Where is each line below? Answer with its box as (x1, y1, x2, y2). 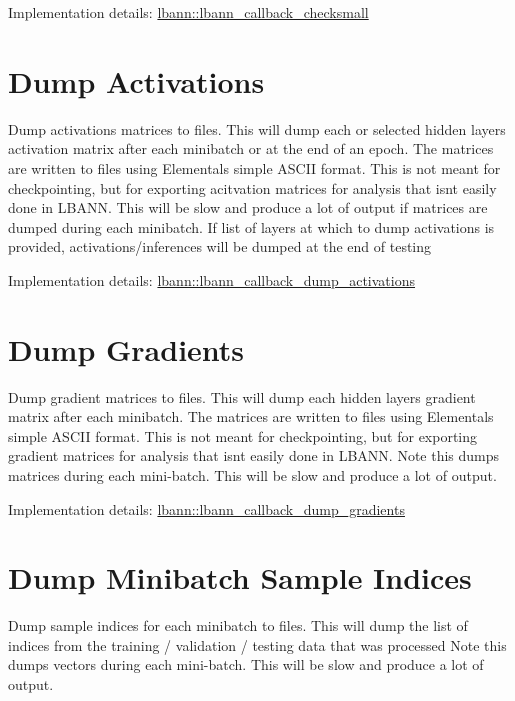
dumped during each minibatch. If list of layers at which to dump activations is (8, 216, 495, 237)
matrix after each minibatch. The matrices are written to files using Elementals (8, 406, 494, 427)
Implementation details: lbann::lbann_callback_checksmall (8, 2, 369, 22)
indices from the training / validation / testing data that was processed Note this (8, 634, 507, 655)
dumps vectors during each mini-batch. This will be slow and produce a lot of (8, 654, 484, 675)
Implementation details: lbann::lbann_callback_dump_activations (8, 269, 416, 290)
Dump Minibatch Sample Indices (8, 557, 472, 598)
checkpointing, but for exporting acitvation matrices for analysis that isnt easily (8, 177, 497, 198)
